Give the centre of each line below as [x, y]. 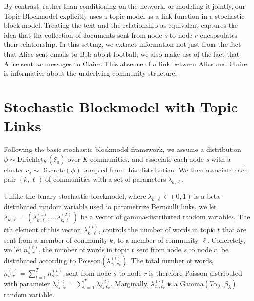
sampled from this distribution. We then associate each [166, 169]
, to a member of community [156, 240]
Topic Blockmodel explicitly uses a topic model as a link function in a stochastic [124, 15]
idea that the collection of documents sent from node [83, 34]
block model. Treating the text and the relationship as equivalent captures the [121, 25]
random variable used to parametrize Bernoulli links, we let [128, 206]
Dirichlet [30, 160]
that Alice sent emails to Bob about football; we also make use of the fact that [122, 54]
